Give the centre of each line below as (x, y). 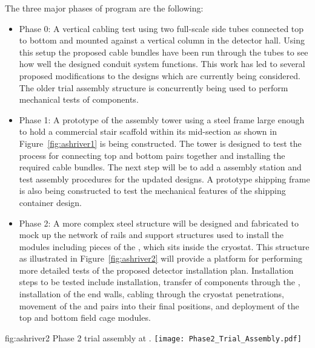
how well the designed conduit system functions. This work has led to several (162, 64)
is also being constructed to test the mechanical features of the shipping (152, 191)
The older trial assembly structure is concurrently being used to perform (154, 87)
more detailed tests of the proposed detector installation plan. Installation (156, 270)
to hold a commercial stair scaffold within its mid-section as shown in (148, 131)
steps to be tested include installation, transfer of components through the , (160, 282)
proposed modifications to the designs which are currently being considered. (160, 75)
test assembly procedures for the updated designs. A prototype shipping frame (164, 179)
